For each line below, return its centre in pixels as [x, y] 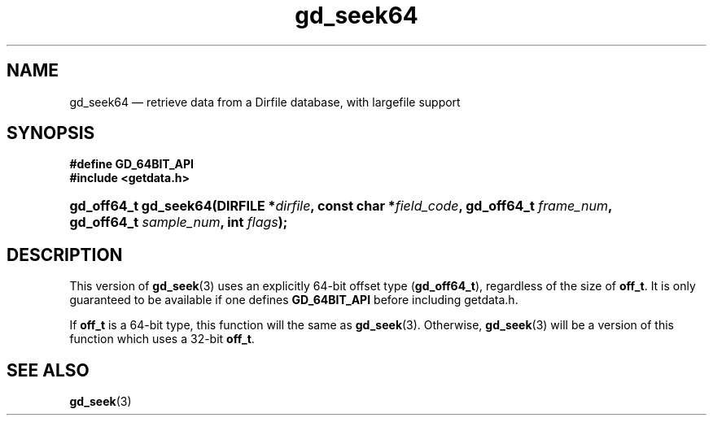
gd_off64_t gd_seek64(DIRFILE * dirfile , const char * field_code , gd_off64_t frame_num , [341, 206]
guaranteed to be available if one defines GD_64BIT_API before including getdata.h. [294, 300]
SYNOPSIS [51, 133]
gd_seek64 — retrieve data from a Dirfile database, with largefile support [265, 102]
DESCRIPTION [65, 255]
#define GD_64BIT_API [132, 164]
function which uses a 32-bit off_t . [162, 339]
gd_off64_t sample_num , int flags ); [179, 222]
